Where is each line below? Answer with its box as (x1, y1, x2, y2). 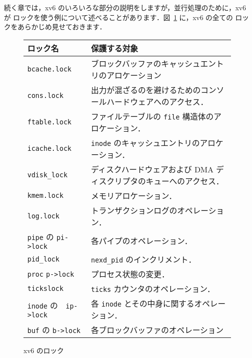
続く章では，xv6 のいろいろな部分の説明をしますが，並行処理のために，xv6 (4, 2, 246, 12)
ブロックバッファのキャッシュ (91, 57, 201, 69)
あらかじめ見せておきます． (17, 22, 107, 32)
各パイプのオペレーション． (91, 235, 192, 246)
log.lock (27, 212, 60, 220)
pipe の (27, 231, 54, 242)
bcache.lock (27, 65, 72, 73)
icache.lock (27, 144, 72, 152)
